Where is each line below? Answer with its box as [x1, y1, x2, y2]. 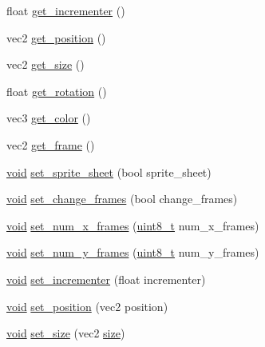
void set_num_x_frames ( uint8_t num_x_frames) [6, 217, 259, 233]
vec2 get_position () [6, 29, 106, 46]
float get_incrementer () [6, 2, 125, 18]
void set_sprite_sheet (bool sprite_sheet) [6, 163, 212, 180]
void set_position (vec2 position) [6, 297, 168, 314]
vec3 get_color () [6, 110, 91, 126]
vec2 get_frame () [6, 136, 95, 153]
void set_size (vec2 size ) [6, 325, 125, 341]
